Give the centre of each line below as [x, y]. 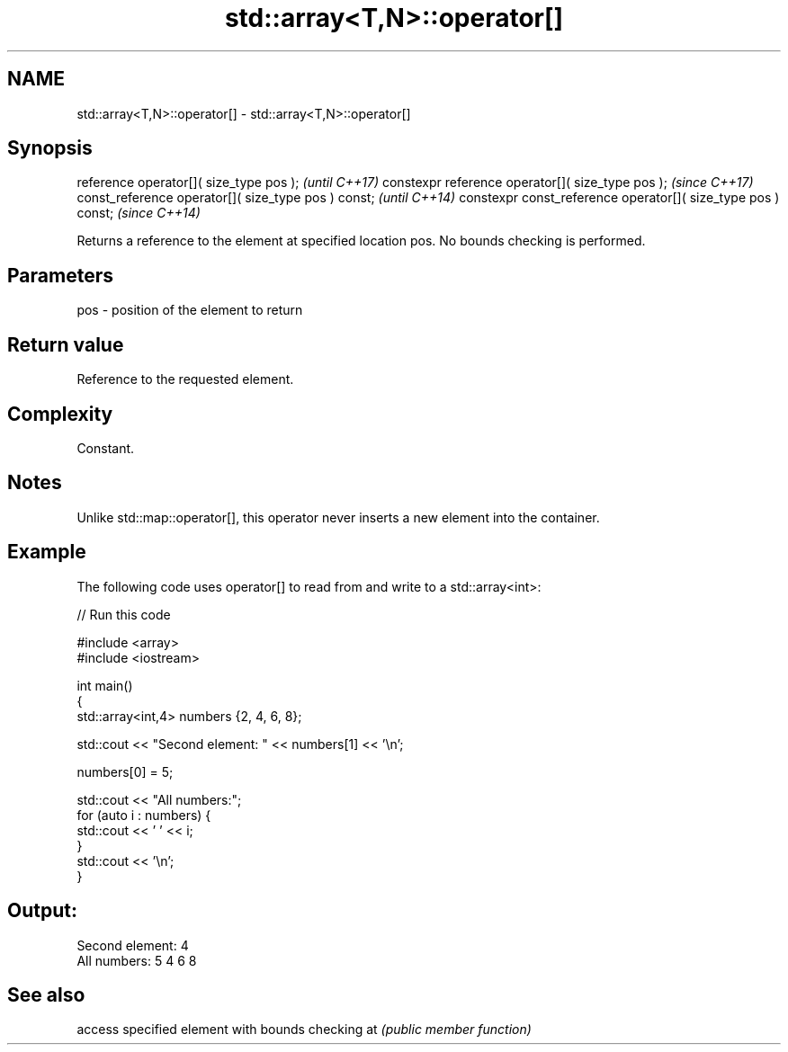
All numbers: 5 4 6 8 [137, 960]
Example [47, 552]
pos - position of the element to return [190, 310]
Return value [66, 344]
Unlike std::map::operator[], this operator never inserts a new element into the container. [338, 517]
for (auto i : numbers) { [144, 815]
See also [46, 994]
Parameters [60, 275]
